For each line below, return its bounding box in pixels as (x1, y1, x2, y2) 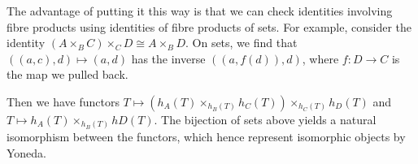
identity (7, 34, 46, 51)
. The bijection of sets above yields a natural (154, 110, 377, 127)
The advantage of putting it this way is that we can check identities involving (7, 2, 393, 19)
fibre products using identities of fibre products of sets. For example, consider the (7, 18, 411, 35)
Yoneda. (7, 145, 47, 162)
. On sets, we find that (185, 34, 298, 51)
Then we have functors (7, 93, 120, 110)
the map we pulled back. (7, 66, 128, 83)
